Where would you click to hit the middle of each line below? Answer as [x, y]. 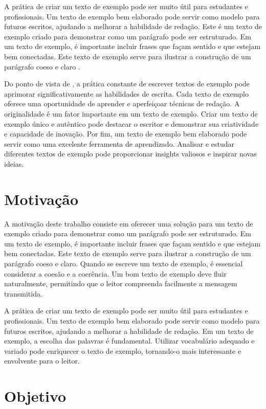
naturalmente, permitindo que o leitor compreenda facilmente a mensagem [121, 283]
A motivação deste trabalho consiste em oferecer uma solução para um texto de [129, 223]
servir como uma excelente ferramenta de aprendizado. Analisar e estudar [119, 143]
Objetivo [35, 396]
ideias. [14, 163]
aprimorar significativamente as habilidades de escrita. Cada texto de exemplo [127, 93]
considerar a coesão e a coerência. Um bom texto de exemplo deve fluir [116, 273]
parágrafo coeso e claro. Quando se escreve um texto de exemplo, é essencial [124, 263]
